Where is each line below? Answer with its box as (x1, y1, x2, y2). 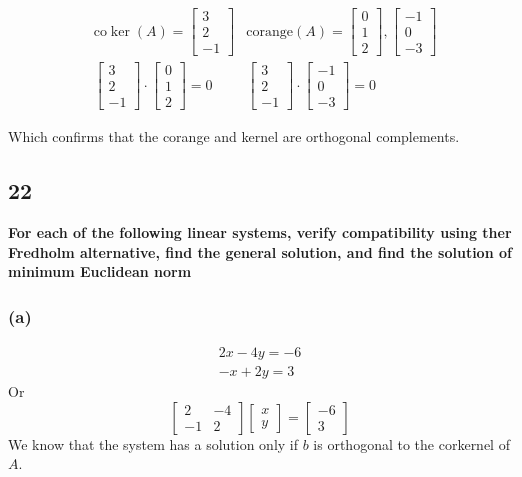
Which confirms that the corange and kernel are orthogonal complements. (8, 126, 460, 147)
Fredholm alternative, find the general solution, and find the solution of (8, 241, 512, 262)
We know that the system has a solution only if (8, 433, 299, 454)
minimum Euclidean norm (8, 261, 192, 282)
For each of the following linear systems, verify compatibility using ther (8, 222, 512, 243)
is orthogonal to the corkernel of (313, 433, 510, 454)
